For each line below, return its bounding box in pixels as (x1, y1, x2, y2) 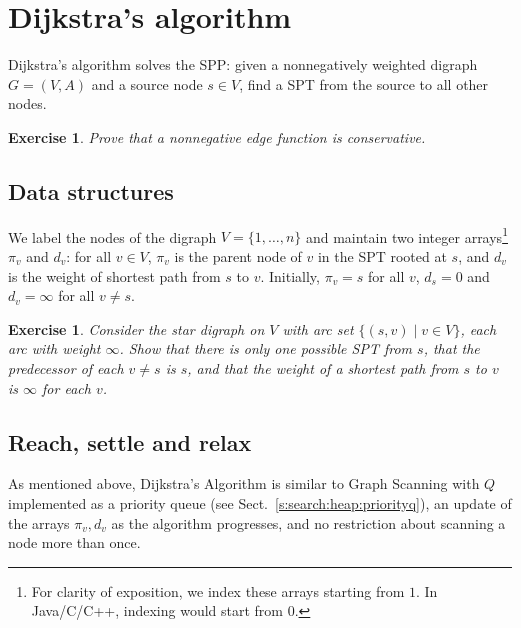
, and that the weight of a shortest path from (187, 357, 459, 378)
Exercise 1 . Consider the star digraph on (8, 318, 265, 339)
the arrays (8, 512, 70, 533)
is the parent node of (174, 245, 302, 266)
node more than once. (8, 532, 141, 553)
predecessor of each (8, 357, 124, 378)
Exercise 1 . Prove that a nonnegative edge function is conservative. (8, 126, 426, 147)
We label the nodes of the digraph (8, 226, 217, 247)
